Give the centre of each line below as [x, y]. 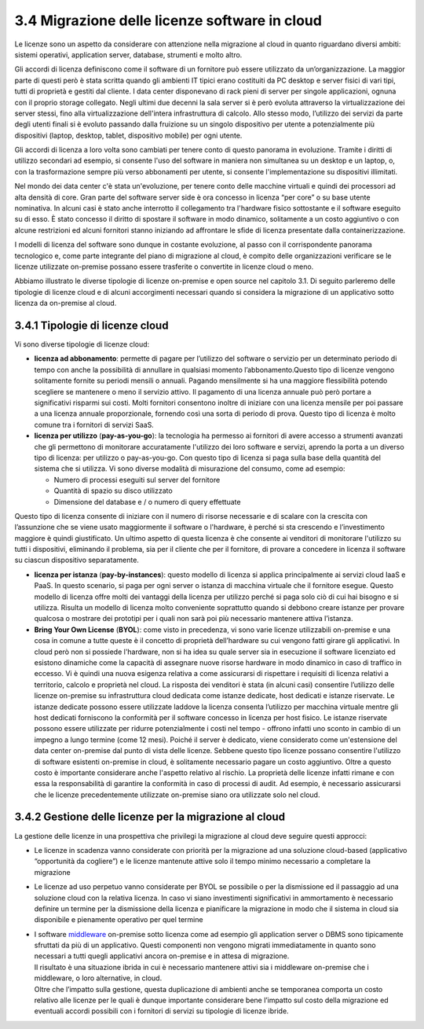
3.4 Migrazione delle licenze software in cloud [168, 20]
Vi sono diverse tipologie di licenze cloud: [82, 344]
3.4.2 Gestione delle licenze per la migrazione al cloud [150, 817]
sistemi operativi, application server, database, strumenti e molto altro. [128, 54]
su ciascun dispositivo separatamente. [77, 560]
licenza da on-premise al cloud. [66, 303]
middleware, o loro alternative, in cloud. [98, 978]
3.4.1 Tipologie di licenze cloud [91, 325]
